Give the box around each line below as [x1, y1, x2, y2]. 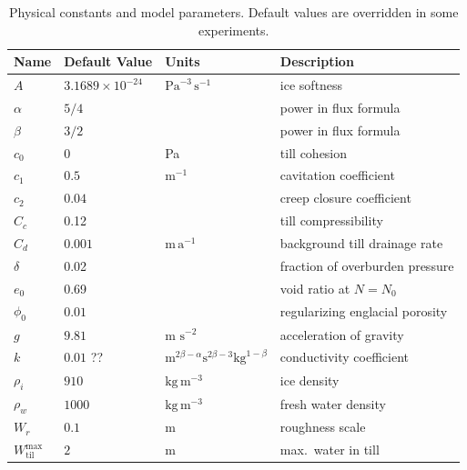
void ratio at [279, 278, 350, 297]
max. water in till [279, 440, 380, 459]
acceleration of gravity [279, 325, 404, 344]
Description [279, 52, 354, 71]
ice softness [279, 75, 343, 95]
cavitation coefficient [279, 165, 395, 185]
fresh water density [279, 394, 386, 413]
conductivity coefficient [279, 347, 410, 366]
